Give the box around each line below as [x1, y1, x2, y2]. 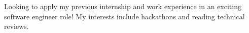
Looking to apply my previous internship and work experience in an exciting [4, 1, 241, 11]
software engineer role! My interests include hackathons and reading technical [4, 11, 245, 21]
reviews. [4, 21, 29, 31]
